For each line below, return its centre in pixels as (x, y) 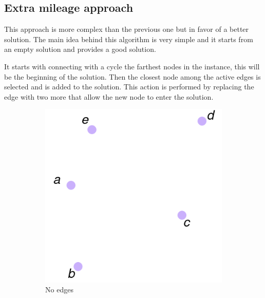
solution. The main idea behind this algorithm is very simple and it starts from (129, 39)
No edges (59, 290)
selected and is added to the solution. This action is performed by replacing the (129, 87)
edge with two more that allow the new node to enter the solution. (109, 96)
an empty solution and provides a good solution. (80, 49)
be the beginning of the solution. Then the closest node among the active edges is (132, 76)
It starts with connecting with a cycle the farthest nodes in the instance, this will (132, 66)
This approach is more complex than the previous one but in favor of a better (127, 29)
